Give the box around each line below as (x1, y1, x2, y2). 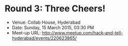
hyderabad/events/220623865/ (11, 35, 77, 41)
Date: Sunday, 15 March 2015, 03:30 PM (11, 24, 94, 30)
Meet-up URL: (11, 30, 41, 36)
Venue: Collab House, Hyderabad (11, 19, 81, 25)
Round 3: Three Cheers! (4, 3, 106, 14)
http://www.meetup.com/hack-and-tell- (41, 30, 123, 36)
